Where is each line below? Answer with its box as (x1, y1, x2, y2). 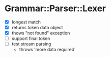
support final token (11, 36, 50, 41)
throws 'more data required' (19, 47, 76, 53)
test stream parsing (11, 41, 52, 47)
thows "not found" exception (11, 30, 70, 36)
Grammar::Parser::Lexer (4, 3, 106, 14)
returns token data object (11, 25, 63, 30)
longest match (11, 19, 41, 25)
